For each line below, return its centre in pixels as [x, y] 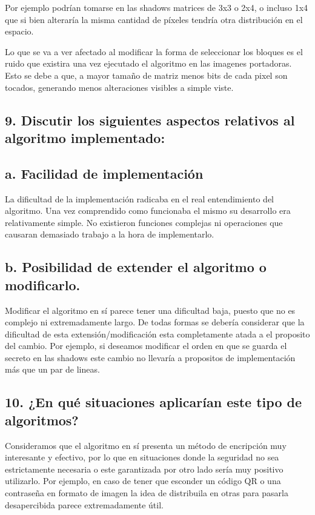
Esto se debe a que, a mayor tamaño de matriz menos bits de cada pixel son [146, 75]
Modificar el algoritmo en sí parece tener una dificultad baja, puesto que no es [150, 310]
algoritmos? [42, 420]
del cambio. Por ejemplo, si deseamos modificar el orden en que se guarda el [146, 346]
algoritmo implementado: [85, 137]
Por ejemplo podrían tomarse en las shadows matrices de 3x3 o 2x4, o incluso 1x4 [157, 7]
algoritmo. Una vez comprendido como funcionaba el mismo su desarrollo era [148, 211]
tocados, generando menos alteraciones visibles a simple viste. [119, 87]
